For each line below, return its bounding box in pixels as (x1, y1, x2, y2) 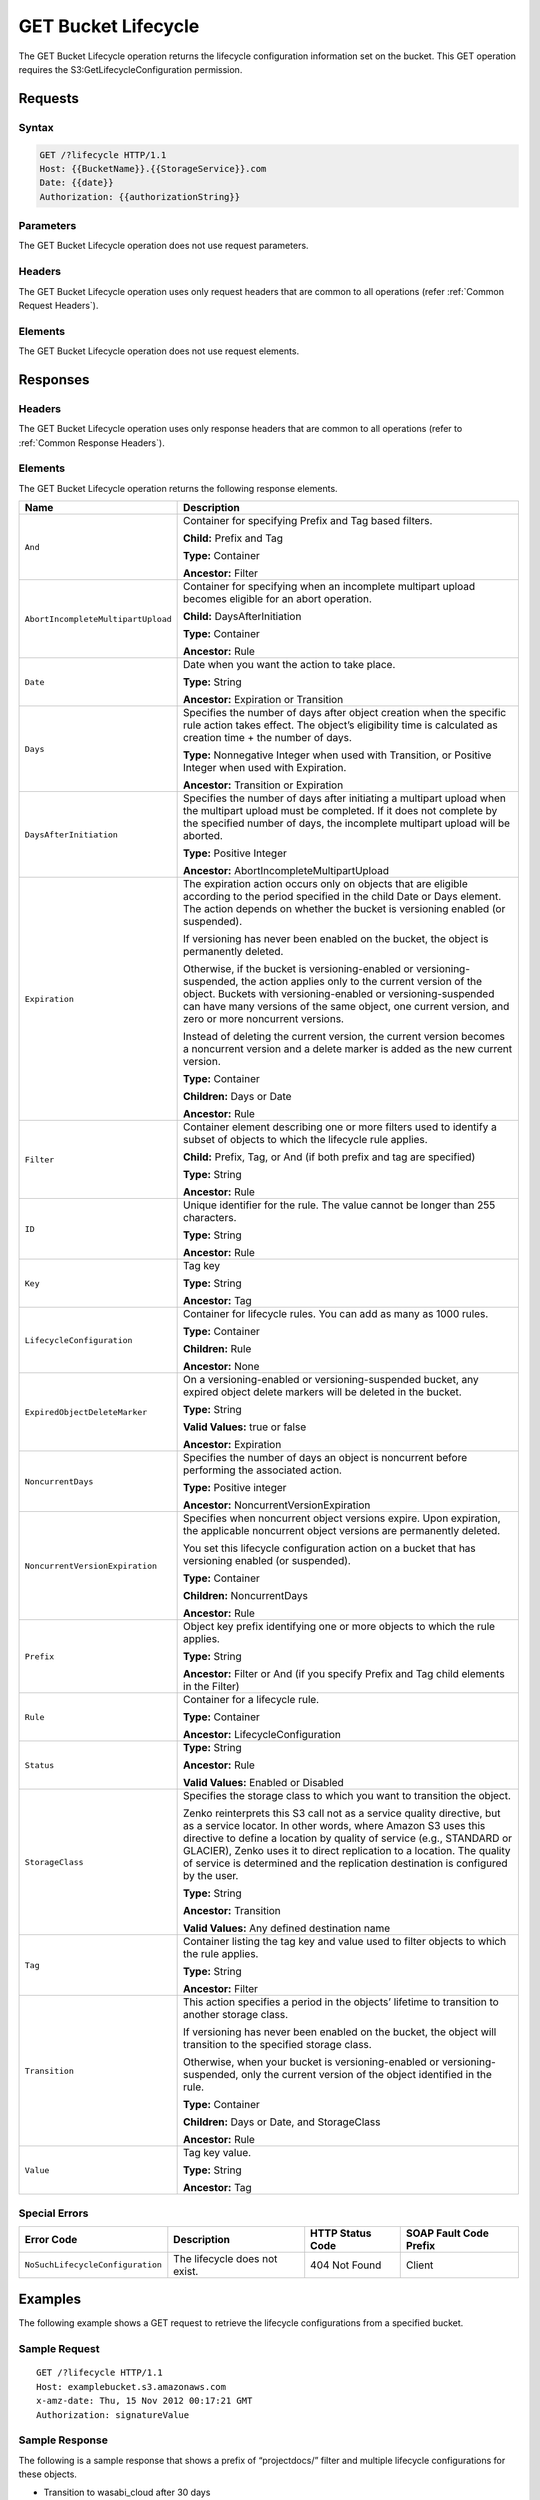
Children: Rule (183, 1342, 252, 1356)
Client (405, 2258, 434, 2272)
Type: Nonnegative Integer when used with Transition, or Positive (183, 748, 492, 762)
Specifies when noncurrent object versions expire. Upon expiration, (183, 1511, 501, 1525)
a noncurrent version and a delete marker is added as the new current (183, 1042, 513, 1056)
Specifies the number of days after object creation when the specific (183, 706, 507, 720)
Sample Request (18, 2342, 100, 2356)
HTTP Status (310, 2226, 372, 2240)
